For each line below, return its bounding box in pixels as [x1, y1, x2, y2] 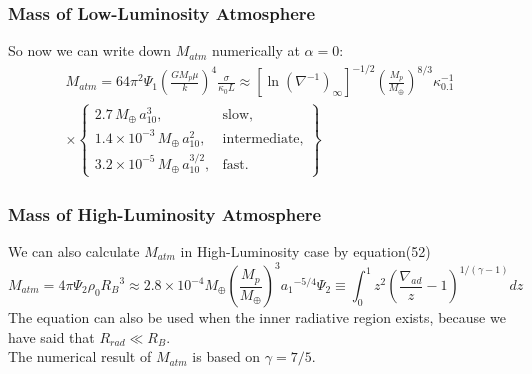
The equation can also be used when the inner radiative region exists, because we [8, 307, 506, 328]
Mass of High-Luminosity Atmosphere [8, 201, 322, 226]
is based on [192, 346, 261, 367]
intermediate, [222, 131, 304, 146]
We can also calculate [8, 240, 140, 261]
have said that [8, 326, 95, 347]
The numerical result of [8, 346, 152, 367]
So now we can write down [8, 40, 171, 61]
